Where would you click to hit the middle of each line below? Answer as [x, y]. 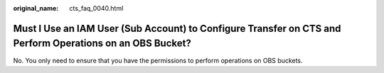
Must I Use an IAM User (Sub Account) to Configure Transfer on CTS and [177, 28]
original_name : [36, 8]
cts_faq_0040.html [96, 8]
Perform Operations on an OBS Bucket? [102, 44]
